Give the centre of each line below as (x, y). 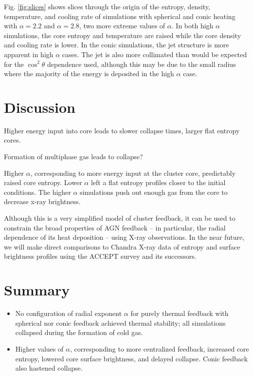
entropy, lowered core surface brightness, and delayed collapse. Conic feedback (132, 358)
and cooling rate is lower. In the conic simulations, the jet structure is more (117, 45)
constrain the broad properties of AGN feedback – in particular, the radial (115, 227)
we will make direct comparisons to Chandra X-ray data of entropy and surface (122, 246)
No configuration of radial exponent (69, 313)
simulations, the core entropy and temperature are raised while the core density (123, 35)
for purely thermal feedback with (180, 313)
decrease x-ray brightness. (42, 201)
